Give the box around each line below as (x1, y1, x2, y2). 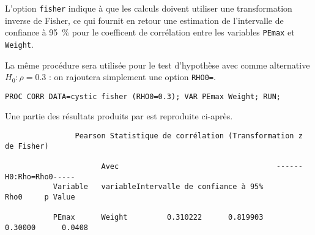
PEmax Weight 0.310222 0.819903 (53, 213, 264, 222)
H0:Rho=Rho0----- (5, 172, 75, 181)
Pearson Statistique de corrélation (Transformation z (75, 132, 303, 141)
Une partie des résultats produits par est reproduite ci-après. (5, 110, 233, 122)
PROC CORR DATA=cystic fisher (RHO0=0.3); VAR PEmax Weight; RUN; (5, 92, 281, 101)
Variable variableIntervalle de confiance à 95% (53, 182, 264, 192)
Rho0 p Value (5, 193, 75, 201)
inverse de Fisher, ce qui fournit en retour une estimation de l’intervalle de (5, 13, 284, 26)
